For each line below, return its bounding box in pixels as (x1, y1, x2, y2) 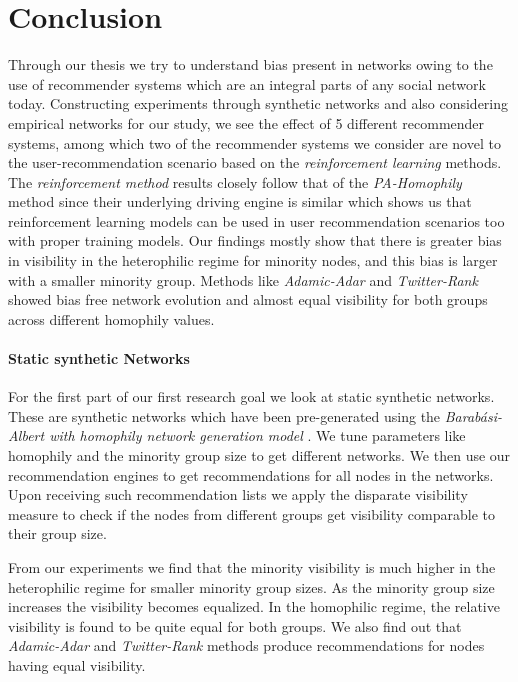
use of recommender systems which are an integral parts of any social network (8, 73, 486, 94)
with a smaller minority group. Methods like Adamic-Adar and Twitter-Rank (8, 269, 478, 290)
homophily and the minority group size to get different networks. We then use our (8, 445, 511, 466)
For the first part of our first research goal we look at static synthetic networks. (8, 386, 495, 407)
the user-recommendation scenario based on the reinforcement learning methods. (8, 152, 502, 173)
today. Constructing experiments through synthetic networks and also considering (8, 93, 509, 114)
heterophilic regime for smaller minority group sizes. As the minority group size (8, 576, 495, 597)
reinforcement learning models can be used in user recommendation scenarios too (8, 210, 505, 231)
